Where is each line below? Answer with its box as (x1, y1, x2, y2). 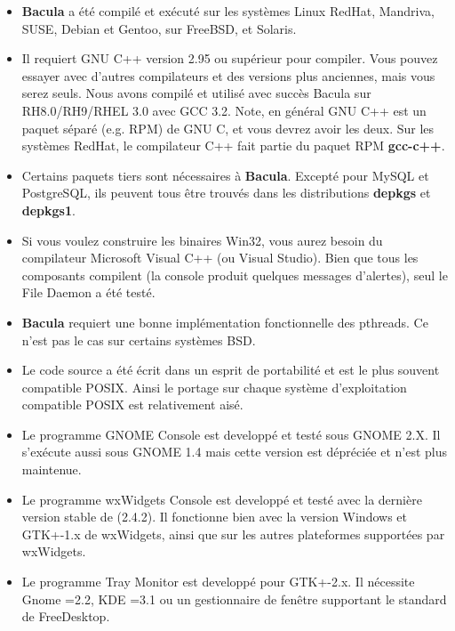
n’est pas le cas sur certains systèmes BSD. (21, 330, 256, 349)
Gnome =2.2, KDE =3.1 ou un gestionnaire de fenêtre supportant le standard (21, 589, 447, 608)
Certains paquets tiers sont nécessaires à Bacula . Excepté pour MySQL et (21, 166, 429, 184)
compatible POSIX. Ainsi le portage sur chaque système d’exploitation (21, 377, 407, 396)
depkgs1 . (21, 200, 76, 219)
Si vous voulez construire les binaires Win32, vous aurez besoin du (21, 231, 383, 249)
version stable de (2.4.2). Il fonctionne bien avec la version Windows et (21, 507, 407, 526)
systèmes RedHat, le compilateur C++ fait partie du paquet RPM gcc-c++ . (21, 136, 445, 155)
